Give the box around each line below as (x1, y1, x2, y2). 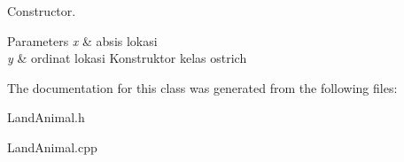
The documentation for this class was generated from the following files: (7, 78, 398, 96)
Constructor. (7, 2, 76, 19)
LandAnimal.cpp (7, 137, 97, 156)
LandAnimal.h (7, 108, 85, 127)
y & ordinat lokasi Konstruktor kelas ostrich (7, 49, 247, 67)
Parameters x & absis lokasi (7, 31, 158, 50)
